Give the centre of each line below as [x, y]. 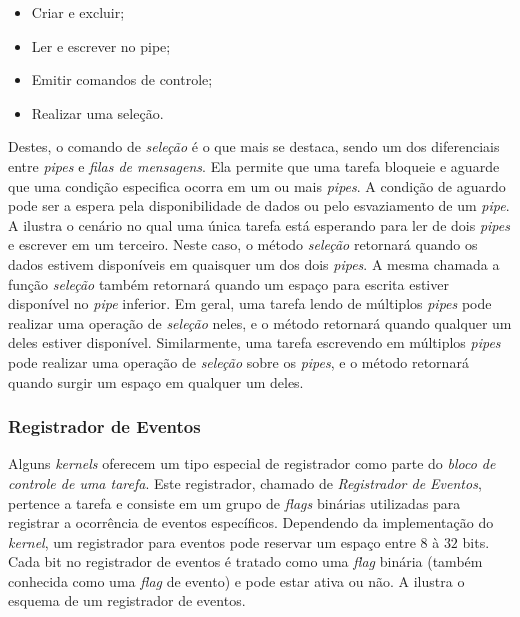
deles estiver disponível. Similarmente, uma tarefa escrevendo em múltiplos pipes [254, 342]
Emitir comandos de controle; [122, 79]
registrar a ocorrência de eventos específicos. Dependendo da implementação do [251, 522]
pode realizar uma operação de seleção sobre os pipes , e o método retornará [238, 361]
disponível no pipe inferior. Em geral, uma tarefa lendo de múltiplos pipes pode [250, 303]
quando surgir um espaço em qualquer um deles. [156, 381]
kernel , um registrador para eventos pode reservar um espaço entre [212, 541]
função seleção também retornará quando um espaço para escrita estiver [228, 283]
